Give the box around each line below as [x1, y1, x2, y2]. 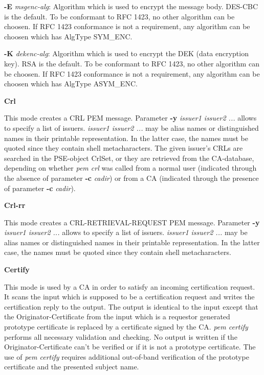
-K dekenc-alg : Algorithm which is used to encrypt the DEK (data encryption [4, 48, 249, 59]
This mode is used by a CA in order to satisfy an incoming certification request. [4, 281, 255, 292]
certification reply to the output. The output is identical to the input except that [4, 301, 258, 312]
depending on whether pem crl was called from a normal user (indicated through [4, 162, 257, 173]
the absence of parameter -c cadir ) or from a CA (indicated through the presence [4, 172, 259, 183]
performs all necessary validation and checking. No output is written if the [4, 331, 237, 342]
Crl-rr [4, 200, 26, 210]
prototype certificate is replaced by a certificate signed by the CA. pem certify [4, 321, 248, 332]
